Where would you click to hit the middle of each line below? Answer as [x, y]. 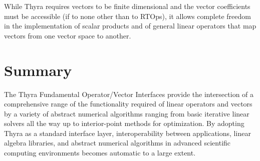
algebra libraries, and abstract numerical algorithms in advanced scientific [117, 143]
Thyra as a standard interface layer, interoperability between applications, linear [127, 133]
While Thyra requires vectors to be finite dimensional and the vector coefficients [127, 6]
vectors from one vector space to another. [68, 35]
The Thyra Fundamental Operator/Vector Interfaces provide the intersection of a [129, 94]
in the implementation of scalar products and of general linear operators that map [130, 26]
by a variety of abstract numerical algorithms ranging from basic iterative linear [127, 113]
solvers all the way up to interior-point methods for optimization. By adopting [124, 123]
